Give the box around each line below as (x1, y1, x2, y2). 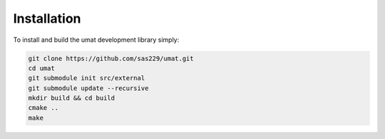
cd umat (28, 64, 55, 72)
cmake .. (28, 104, 59, 112)
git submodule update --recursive (28, 84, 149, 92)
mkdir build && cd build (28, 94, 115, 102)
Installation (13, 11, 81, 26)
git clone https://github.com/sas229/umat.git (28, 54, 194, 62)
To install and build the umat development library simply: (13, 35, 180, 44)
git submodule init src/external (28, 74, 145, 82)
